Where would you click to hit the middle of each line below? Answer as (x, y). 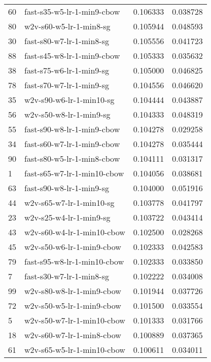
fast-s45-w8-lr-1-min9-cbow (72, 56)
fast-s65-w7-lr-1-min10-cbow (74, 173)
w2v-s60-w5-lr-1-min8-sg (67, 26)
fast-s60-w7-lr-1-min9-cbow (72, 144)
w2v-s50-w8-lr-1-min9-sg (67, 114)
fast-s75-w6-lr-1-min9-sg (67, 70)
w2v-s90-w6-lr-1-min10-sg (69, 100)
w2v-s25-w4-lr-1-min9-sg (67, 217)
